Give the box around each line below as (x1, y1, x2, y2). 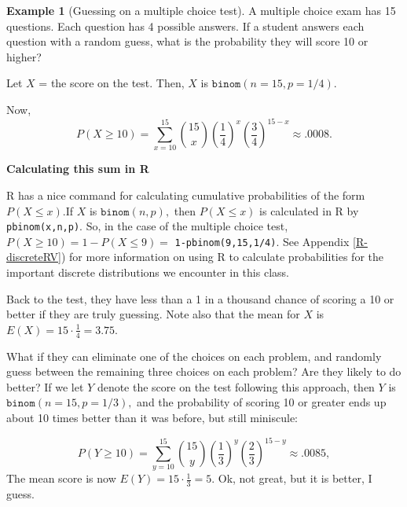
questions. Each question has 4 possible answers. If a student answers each (6, 17, 365, 34)
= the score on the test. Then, (38, 75, 185, 91)
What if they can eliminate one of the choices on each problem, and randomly (6, 347, 382, 364)
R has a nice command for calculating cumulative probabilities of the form (6, 186, 365, 203)
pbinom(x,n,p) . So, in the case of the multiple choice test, (6, 218, 288, 234)
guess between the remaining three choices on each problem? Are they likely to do (6, 363, 401, 380)
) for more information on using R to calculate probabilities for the (60, 248, 383, 265)
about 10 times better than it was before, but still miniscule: (6, 410, 298, 426)
